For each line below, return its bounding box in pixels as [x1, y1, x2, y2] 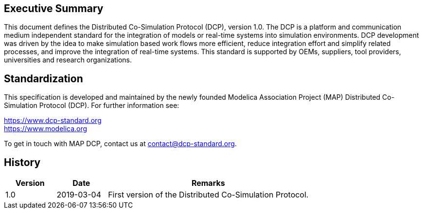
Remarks [191, 178, 225, 188]
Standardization [4, 72, 83, 85]
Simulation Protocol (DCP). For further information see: [4, 101, 179, 110]
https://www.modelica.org [4, 124, 88, 133]
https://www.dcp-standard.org [4, 116, 102, 125]
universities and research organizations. [4, 56, 132, 64]
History [4, 156, 41, 168]
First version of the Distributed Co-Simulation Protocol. [108, 190, 309, 200]
